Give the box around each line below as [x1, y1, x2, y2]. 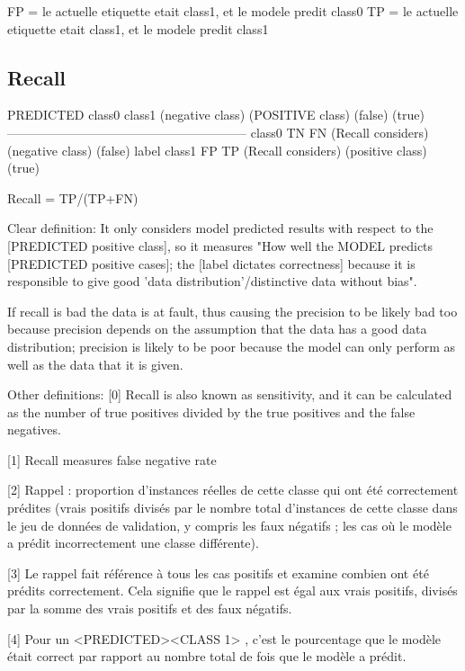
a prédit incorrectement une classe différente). [7, 533, 259, 552]
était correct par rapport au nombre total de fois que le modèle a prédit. [7, 647, 407, 666]
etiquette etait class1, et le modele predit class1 [7, 19, 269, 38]
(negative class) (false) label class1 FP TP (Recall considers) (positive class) [7, 140, 427, 159]
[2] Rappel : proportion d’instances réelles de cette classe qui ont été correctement [7, 480, 459, 499]
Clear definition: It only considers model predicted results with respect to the [7, 219, 434, 237]
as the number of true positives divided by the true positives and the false [7, 402, 416, 421]
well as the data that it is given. [7, 354, 183, 373]
